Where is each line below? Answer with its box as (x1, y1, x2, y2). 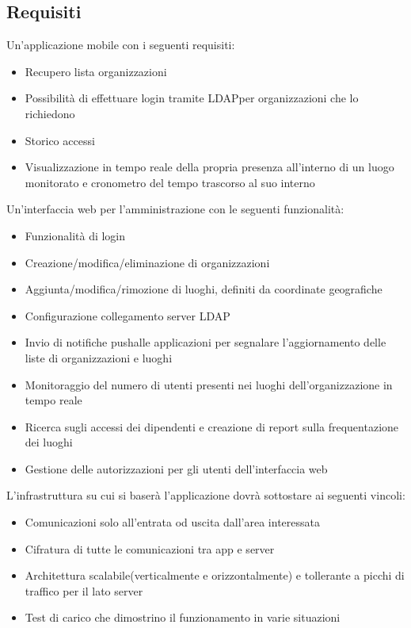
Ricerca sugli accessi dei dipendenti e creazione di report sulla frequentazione (25, 418, 399, 435)
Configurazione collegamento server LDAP (25, 307, 230, 324)
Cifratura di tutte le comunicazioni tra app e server (25, 540, 275, 557)
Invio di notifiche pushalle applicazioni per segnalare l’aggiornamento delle (25, 334, 386, 350)
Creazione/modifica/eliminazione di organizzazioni (25, 254, 270, 270)
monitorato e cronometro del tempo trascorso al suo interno (25, 174, 315, 190)
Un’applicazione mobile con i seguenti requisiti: (6, 36, 235, 53)
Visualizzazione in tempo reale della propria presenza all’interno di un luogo (25, 159, 394, 175)
